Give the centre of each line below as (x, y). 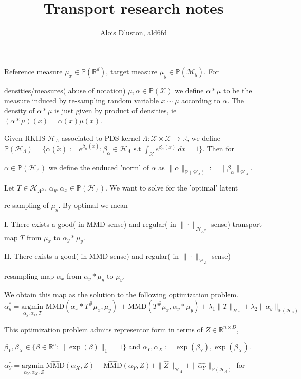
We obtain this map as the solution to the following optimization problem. (121, 295)
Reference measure (33, 71)
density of (20, 110)
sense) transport (237, 224)
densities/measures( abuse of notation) (65, 90)
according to (201, 100)
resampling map (29, 276)
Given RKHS (25, 137)
